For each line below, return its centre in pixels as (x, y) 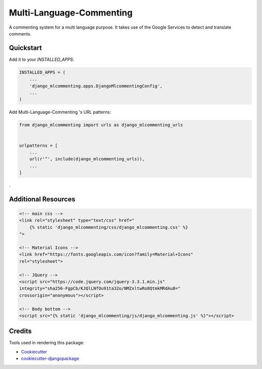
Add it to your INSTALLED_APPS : (42, 59)
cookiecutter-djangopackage (50, 359)
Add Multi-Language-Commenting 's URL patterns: (60, 112)
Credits (20, 331)
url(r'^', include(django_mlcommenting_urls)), (87, 159)
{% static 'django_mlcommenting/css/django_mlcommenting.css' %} (109, 227)
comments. (20, 34)
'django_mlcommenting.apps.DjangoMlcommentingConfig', (96, 86)
